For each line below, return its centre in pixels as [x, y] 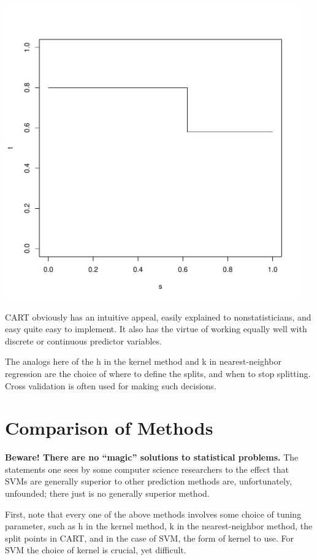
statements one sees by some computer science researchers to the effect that [147, 469]
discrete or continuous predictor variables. [83, 340]
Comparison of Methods [109, 428]
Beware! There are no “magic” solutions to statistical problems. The [152, 457]
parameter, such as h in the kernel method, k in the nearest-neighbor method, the [159, 526]
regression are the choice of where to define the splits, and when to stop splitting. [158, 373]
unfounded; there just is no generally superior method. [107, 493]
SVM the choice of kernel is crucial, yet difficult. [96, 550]
